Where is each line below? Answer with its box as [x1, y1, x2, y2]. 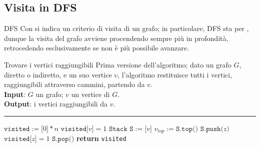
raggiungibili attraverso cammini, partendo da [4, 79, 145, 89]
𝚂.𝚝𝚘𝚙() [175, 125, 198, 132]
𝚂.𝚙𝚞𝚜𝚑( [200, 125, 223, 132]
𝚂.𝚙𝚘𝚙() [52, 135, 74, 143]
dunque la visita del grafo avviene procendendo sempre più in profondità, [4, 32, 228, 43]
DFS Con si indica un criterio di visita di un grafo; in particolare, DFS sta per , [4, 23, 249, 33]
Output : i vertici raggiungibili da [4, 98, 108, 109]
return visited [76, 133, 126, 143]
